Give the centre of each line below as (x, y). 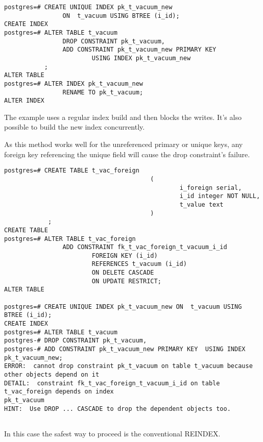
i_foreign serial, (211, 188)
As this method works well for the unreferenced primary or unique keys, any (124, 144)
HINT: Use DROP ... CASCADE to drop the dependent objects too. (117, 409)
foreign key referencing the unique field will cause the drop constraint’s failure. (127, 154)
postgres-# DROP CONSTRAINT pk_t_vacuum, (76, 341)
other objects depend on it (52, 375)
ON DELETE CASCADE (123, 273)
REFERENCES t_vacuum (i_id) (139, 264)
